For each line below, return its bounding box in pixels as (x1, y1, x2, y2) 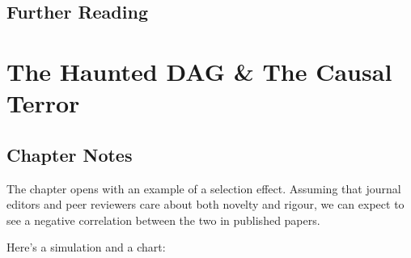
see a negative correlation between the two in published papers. (6, 211, 320, 228)
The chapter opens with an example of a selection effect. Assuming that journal (6, 180, 401, 197)
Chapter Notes (6, 142, 133, 167)
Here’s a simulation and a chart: (6, 239, 166, 256)
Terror (6, 87, 80, 120)
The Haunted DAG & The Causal (6, 54, 392, 87)
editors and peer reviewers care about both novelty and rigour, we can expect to (6, 196, 405, 213)
